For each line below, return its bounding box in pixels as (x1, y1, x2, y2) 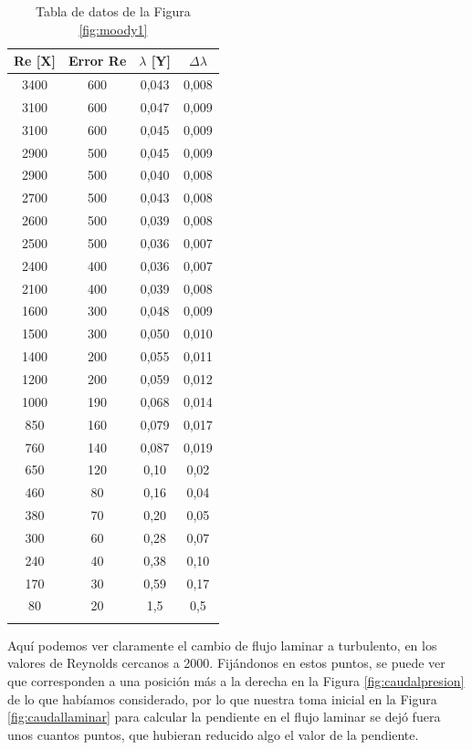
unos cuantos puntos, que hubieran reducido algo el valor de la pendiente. (7, 724, 419, 744)
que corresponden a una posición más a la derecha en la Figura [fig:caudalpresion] (7, 671, 465, 690)
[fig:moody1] (79, 19, 148, 38)
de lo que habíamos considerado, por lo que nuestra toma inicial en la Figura (7, 689, 437, 708)
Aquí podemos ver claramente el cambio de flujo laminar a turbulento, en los (7, 635, 437, 654)
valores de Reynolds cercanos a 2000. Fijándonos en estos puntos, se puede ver (7, 653, 446, 672)
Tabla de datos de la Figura (35, 2, 191, 20)
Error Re (68, 51, 127, 70)
